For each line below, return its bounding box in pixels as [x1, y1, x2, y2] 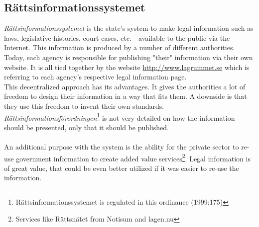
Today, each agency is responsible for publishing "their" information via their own [4, 52, 253, 62]
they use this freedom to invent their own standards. [4, 100, 164, 111]
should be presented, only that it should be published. [4, 122, 169, 132]
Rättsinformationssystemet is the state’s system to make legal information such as [4, 23, 254, 33]
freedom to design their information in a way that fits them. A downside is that [4, 91, 247, 101]
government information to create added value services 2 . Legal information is [16, 151, 251, 163]
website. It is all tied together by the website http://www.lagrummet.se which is [4, 62, 250, 72]
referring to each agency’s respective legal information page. [4, 72, 187, 82]
